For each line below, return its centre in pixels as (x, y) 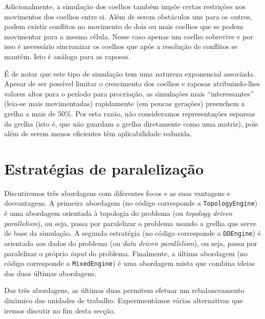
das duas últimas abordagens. (50, 273)
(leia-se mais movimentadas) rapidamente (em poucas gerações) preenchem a (125, 103)
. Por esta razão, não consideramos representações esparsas (163, 113)
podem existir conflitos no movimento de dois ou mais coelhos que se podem (124, 26)
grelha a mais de (30, 113)
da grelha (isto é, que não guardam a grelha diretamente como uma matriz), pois (131, 123)
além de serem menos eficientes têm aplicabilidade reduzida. (98, 133)
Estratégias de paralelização (104, 168)
